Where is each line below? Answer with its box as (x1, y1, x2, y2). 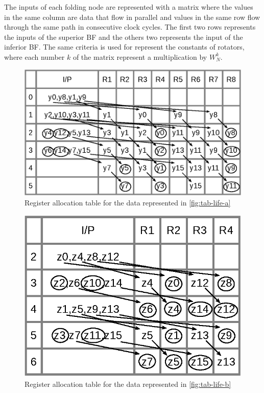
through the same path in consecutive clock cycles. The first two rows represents (4, 21, 256, 32)
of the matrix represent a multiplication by (73, 51, 207, 62)
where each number (4, 51, 65, 62)
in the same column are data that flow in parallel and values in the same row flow (4, 11, 260, 22)
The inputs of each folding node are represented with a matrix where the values (4, 2, 253, 12)
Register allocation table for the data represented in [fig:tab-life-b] (25, 378, 231, 389)
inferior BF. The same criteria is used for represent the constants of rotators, (4, 41, 245, 52)
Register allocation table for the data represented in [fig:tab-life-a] (25, 197, 231, 208)
